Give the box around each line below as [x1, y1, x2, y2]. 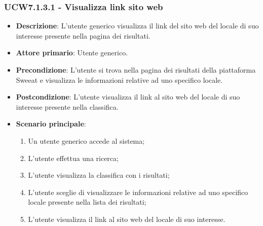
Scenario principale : [16, 118, 86, 129]
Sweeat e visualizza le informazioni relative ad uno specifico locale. [16, 74, 223, 85]
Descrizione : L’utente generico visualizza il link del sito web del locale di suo [16, 20, 259, 31]
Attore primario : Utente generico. [16, 47, 128, 58]
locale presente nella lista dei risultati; [28, 197, 146, 207]
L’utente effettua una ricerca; [28, 152, 119, 163]
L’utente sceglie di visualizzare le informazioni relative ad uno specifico [28, 186, 248, 197]
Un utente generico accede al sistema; [28, 135, 145, 146]
